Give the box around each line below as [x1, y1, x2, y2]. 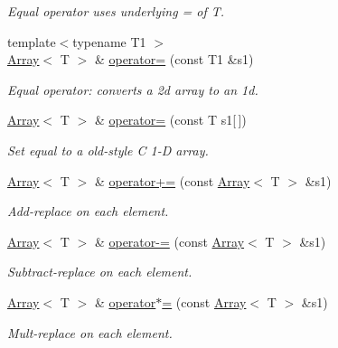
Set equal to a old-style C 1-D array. [7, 140, 209, 159]
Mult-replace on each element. [7, 323, 173, 342]
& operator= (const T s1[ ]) [94, 110, 247, 129]
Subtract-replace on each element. [7, 262, 192, 281]
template [7, 32, 56, 51]
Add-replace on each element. [7, 202, 169, 221]
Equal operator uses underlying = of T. [7, 2, 225, 20]
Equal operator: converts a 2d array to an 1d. [7, 80, 258, 99]
